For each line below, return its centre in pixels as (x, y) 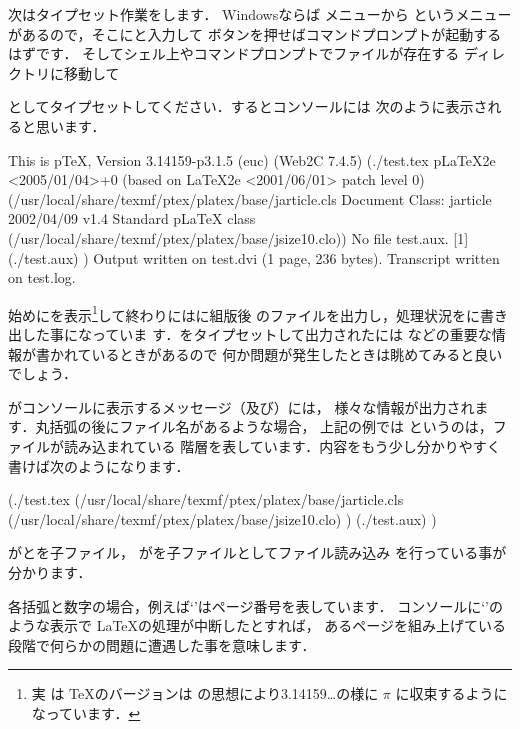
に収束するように (451, 693)
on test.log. (42, 277)
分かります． (50, 571)
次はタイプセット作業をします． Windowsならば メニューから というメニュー (260, 14)
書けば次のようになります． (99, 465)
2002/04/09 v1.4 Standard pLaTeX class (132, 218)
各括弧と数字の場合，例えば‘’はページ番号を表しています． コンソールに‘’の (255, 605)
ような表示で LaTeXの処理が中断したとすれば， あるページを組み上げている (257, 625)
